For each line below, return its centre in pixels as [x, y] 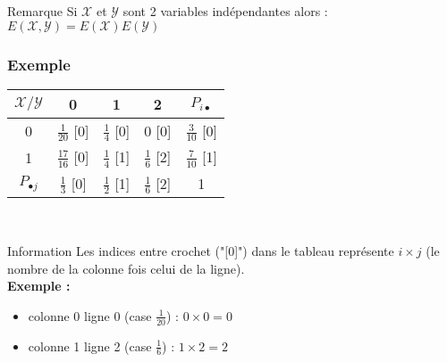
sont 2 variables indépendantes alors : [225, 11]
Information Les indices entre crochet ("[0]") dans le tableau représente [201, 250]
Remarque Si [42, 11]
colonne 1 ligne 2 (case [90, 346]
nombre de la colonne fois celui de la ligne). [126, 268]
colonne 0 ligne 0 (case [90, 315]
